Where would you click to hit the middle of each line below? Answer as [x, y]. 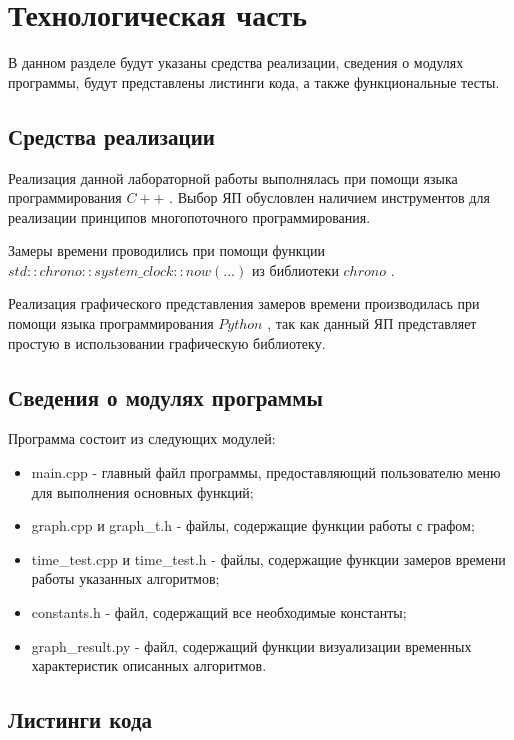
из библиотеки [295, 269]
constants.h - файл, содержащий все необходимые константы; [219, 612]
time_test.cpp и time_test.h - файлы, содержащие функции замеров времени [268, 558]
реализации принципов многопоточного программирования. [189, 216]
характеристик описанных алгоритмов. [149, 665]
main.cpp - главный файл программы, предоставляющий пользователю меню [266, 472]
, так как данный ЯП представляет [372, 323]
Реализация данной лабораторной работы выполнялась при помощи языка [233, 177]
